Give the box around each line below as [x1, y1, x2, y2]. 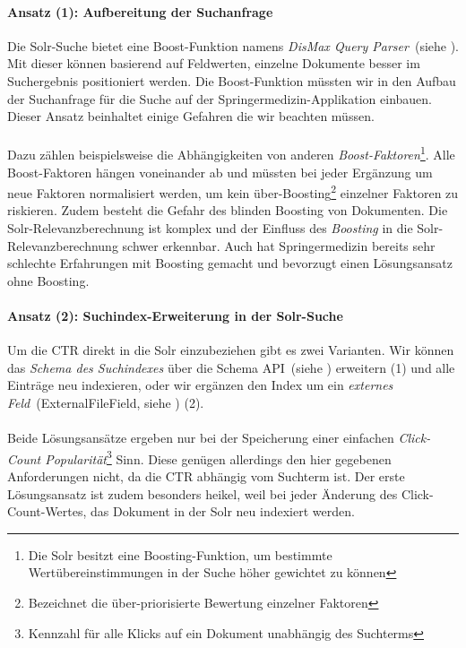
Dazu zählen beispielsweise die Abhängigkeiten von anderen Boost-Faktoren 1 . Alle [7, 143, 455, 164]
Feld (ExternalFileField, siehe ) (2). [7, 393, 204, 411]
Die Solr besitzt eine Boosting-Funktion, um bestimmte [28, 545, 332, 564]
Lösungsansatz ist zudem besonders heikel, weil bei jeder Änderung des [7, 484, 398, 503]
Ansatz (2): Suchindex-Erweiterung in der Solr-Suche [7, 307, 343, 325]
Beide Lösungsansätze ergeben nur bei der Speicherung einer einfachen [7, 428, 394, 447]
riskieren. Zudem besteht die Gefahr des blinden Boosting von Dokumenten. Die [7, 201, 448, 220]
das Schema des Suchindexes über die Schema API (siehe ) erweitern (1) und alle [7, 358, 455, 376]
